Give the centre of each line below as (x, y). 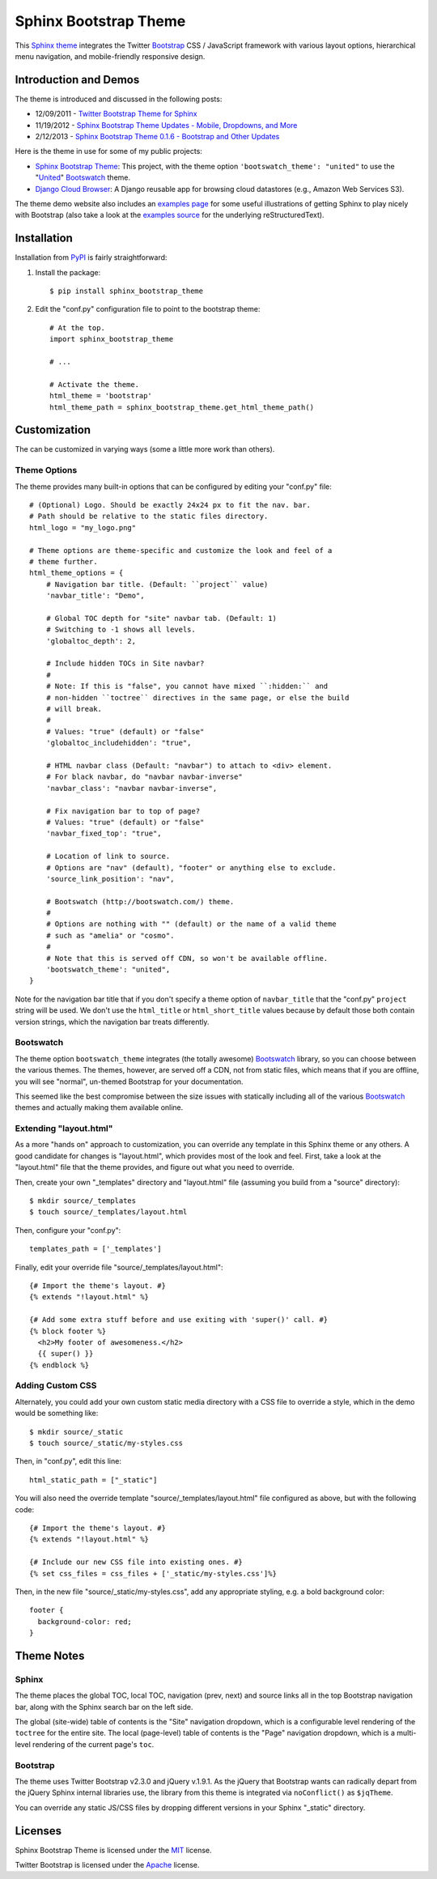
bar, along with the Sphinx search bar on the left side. (104, 1707)
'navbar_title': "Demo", (95, 596)
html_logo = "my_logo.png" (83, 527)
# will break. (74, 709)
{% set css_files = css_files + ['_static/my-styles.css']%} (153, 1573)
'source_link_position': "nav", (110, 879)
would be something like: (57, 1414)
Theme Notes (50, 1656)
